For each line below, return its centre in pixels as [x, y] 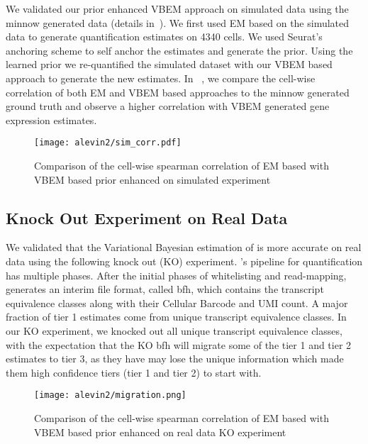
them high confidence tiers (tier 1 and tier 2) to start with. [134, 372]
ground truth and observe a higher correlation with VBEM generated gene [168, 106]
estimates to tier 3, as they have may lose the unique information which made [175, 359]
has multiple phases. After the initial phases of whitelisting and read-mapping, [176, 275]
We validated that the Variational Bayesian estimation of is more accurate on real [184, 247]
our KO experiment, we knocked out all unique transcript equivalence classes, [174, 330]
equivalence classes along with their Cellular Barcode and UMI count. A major [177, 303]
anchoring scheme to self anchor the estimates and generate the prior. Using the [179, 50]
